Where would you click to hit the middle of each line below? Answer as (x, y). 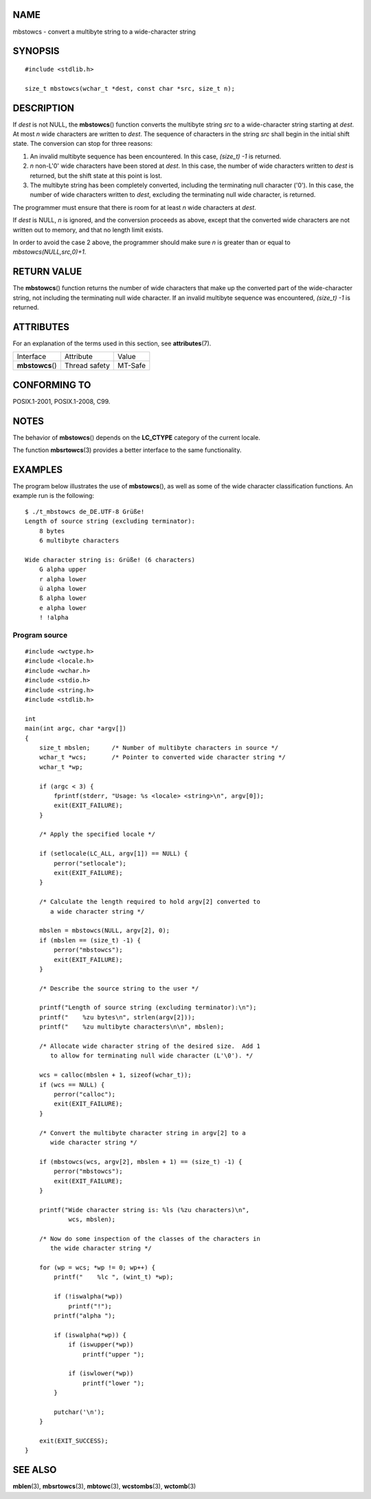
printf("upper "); (114, 1354)
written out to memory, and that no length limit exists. (88, 230)
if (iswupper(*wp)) (101, 1345)
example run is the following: (53, 496)
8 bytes (52, 531)
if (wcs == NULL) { (72, 1085)
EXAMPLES (38, 470)
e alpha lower (63, 608)
